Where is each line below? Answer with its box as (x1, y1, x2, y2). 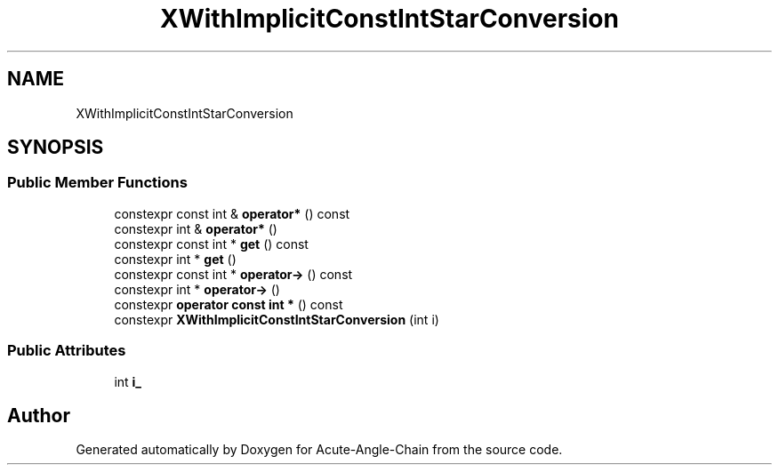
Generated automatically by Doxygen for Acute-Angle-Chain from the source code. (76, 442, 563, 458)
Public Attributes (7, 341, 126, 360)
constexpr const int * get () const (114, 236, 309, 252)
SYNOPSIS (7, 136, 104, 159)
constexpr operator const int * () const (114, 296, 343, 312)
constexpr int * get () (114, 251, 237, 267)
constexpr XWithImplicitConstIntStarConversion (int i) (114, 311, 439, 327)
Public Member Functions (7, 173, 188, 192)
